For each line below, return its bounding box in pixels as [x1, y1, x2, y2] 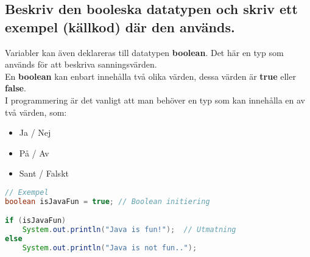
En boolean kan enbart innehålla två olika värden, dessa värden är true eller [5, 69, 296, 82]
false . [5, 82, 26, 94]
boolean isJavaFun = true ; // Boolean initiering [5, 197, 210, 206]
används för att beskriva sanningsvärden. [5, 58, 157, 71]
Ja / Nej [19, 126, 51, 139]
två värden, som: [5, 105, 67, 118]
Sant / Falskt [19, 167, 69, 180]
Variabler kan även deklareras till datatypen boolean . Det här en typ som [5, 46, 284, 58]
